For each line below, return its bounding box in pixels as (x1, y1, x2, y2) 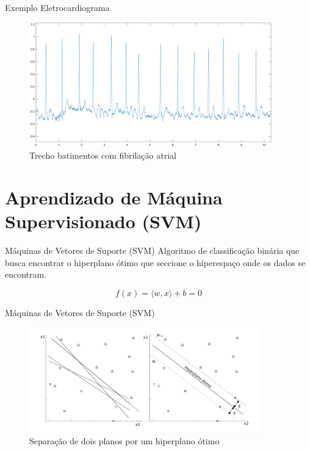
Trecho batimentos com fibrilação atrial (29, 149, 176, 162)
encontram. (5, 268, 47, 281)
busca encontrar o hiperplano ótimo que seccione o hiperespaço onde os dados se (5, 256, 306, 269)
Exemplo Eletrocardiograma (5, 1, 110, 13)
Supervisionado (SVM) (5, 209, 202, 233)
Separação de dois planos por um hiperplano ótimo (29, 435, 220, 447)
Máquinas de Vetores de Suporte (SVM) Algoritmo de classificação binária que (5, 244, 300, 256)
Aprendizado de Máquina (5, 184, 223, 209)
